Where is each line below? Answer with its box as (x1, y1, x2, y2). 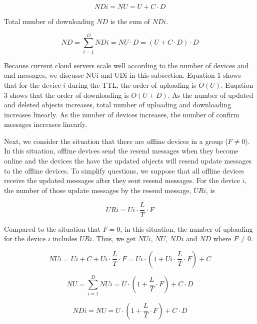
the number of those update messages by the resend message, (4, 185, 191, 195)
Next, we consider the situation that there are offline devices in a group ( (4, 135, 228, 146)
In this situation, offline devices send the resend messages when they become (4, 145, 238, 156)
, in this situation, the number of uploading (120, 223, 253, 234)
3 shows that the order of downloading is (4, 89, 129, 100)
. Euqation (220, 79, 253, 90)
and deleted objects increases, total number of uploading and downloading (4, 99, 231, 110)
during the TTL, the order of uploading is (67, 79, 196, 90)
